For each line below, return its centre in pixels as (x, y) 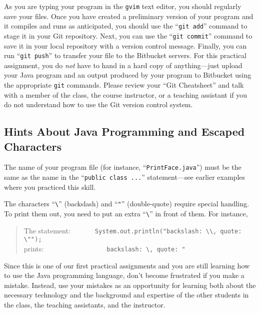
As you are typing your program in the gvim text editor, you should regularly (123, 6)
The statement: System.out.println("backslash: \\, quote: (133, 230)
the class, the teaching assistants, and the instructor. (85, 304)
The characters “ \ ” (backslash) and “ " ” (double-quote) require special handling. (127, 204)
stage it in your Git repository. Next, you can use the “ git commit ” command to (128, 35)
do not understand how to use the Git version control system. (98, 104)
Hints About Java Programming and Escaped (124, 131)
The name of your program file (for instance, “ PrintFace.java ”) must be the (123, 167)
